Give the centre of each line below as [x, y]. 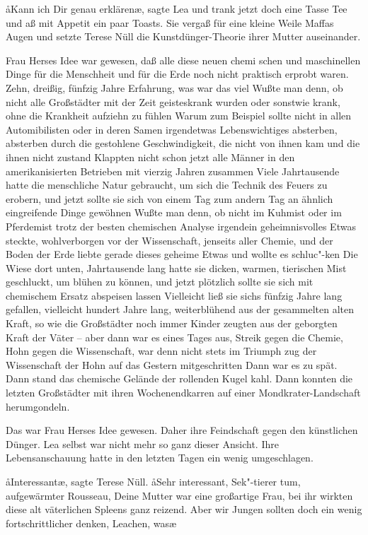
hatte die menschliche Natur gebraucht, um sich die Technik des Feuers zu [167, 185]
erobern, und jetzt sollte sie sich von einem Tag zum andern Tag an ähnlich [169, 198]
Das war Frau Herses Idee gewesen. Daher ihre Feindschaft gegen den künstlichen [182, 430]
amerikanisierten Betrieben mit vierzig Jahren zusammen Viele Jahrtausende [173, 171]
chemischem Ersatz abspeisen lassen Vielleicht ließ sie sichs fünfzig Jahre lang [174, 295]
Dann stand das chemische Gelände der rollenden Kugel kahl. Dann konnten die [179, 378]
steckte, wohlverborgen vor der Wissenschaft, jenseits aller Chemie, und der [169, 240]
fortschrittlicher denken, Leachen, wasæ [91, 523]
